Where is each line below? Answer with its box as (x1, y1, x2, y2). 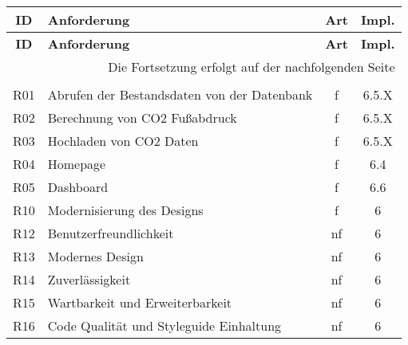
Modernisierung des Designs (47, 201, 204, 219)
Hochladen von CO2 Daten (47, 131, 199, 150)
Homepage (47, 155, 106, 173)
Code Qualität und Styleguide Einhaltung (47, 316, 282, 335)
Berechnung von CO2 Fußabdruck (47, 108, 237, 127)
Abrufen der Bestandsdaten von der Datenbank (47, 85, 313, 104)
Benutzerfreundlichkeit (47, 224, 174, 242)
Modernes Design (47, 247, 144, 265)
